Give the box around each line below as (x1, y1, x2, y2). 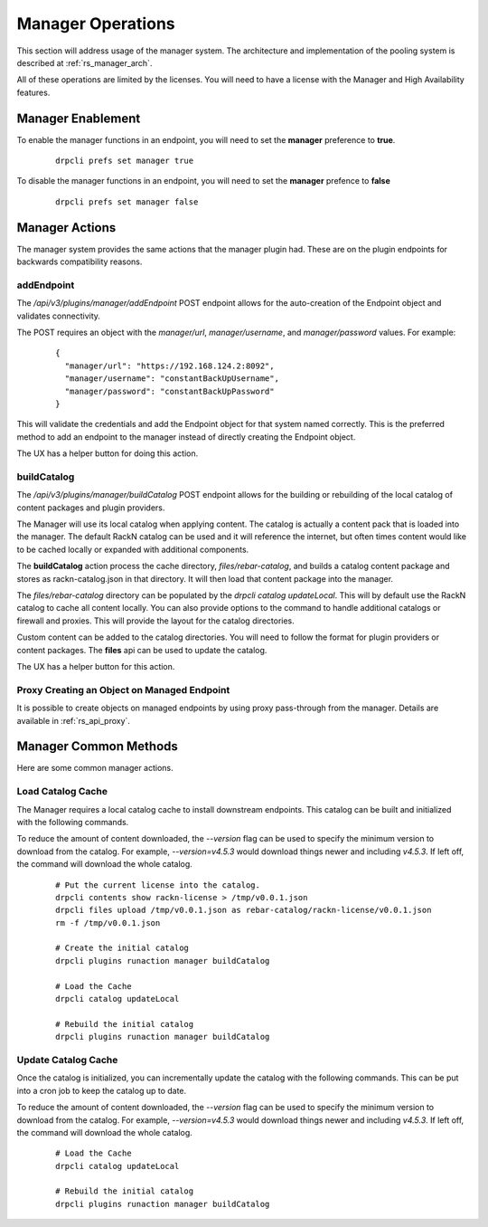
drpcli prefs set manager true (55, 156, 194, 166)
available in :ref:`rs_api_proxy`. (16, 715, 131, 726)
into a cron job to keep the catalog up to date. (16, 1085, 187, 1096)
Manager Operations (16, 14, 175, 33)
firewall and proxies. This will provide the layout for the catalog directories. (16, 615, 296, 626)
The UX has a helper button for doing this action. (16, 448, 199, 459)
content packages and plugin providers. (16, 502, 165, 513)
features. (16, 87, 51, 98)
